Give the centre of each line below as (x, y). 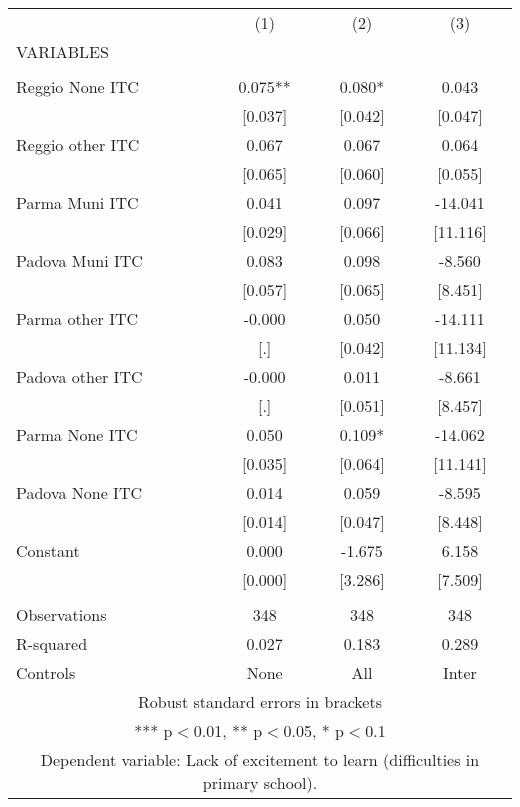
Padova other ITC (79, 376)
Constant (48, 550)
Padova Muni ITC (79, 260)
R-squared (52, 643)
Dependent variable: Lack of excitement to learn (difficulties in (260, 759)
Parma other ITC (77, 318)
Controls (46, 672)
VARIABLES (62, 51)
